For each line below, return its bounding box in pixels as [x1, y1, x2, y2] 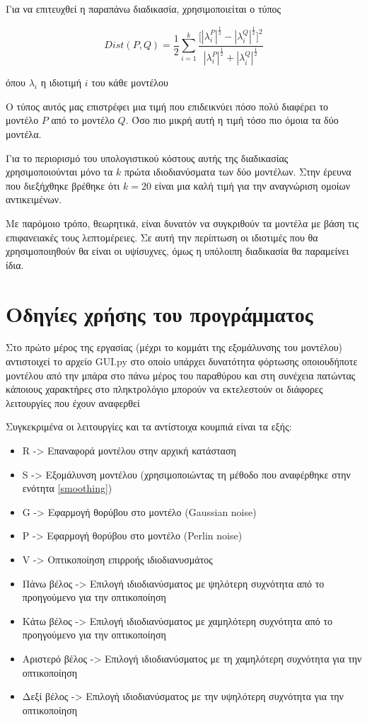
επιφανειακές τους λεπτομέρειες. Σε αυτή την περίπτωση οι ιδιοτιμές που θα [6, 229, 318, 244]
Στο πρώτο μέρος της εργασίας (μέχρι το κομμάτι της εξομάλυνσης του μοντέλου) [6, 340, 343, 355]
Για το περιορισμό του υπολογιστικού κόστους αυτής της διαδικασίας [6, 150, 289, 165]
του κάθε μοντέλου [91, 75, 168, 90]
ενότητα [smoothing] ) [22, 481, 112, 495]
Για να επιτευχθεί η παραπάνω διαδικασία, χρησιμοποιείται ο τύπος [6, 1, 281, 16]
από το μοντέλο [51, 113, 115, 127]
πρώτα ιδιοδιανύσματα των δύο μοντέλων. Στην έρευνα [124, 164, 351, 179]
